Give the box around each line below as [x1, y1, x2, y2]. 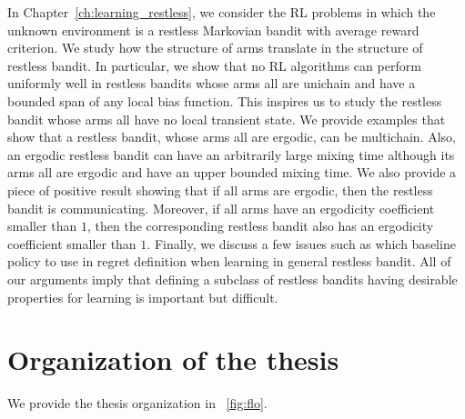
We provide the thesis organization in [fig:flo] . [7, 394, 268, 413]
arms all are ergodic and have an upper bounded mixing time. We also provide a [7, 163, 457, 182]
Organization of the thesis [7, 341, 339, 378]
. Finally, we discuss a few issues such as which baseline [147, 234, 456, 253]
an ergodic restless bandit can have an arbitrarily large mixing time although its [7, 145, 455, 164]
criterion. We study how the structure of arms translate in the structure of [7, 38, 423, 57]
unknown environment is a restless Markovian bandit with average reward [7, 20, 420, 39]
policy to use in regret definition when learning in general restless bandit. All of [7, 252, 451, 271]
